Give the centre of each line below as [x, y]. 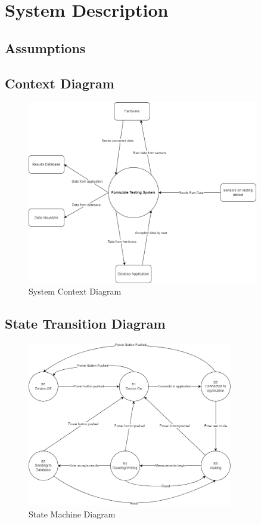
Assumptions [45, 48]
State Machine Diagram [72, 514]
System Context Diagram [75, 291]
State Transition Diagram [85, 324]
